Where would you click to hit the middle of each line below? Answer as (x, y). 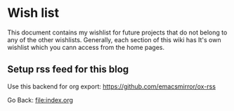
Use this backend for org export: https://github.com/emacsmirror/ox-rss (112, 86)
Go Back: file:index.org (40, 100)
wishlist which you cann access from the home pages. (86, 47)
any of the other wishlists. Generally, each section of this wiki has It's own (114, 39)
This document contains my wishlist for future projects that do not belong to (117, 32)
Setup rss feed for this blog (68, 69)
